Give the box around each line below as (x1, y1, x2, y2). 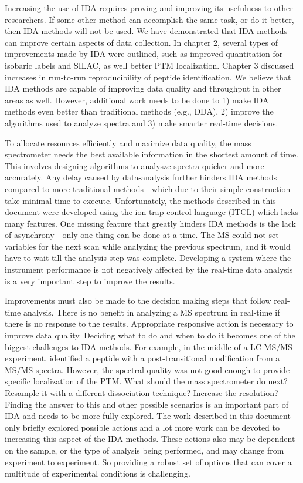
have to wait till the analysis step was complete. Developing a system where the (5, 251, 291, 264)
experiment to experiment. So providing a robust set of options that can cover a (5, 455, 292, 468)
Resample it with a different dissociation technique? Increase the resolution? (5, 387, 278, 398)
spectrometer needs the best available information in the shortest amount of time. (5, 148, 299, 160)
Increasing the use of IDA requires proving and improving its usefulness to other (5, 2, 293, 14)
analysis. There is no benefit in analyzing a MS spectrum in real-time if (23, 306, 280, 318)
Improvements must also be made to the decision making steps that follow (5, 294, 271, 307)
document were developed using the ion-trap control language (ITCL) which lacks (5, 206, 298, 218)
